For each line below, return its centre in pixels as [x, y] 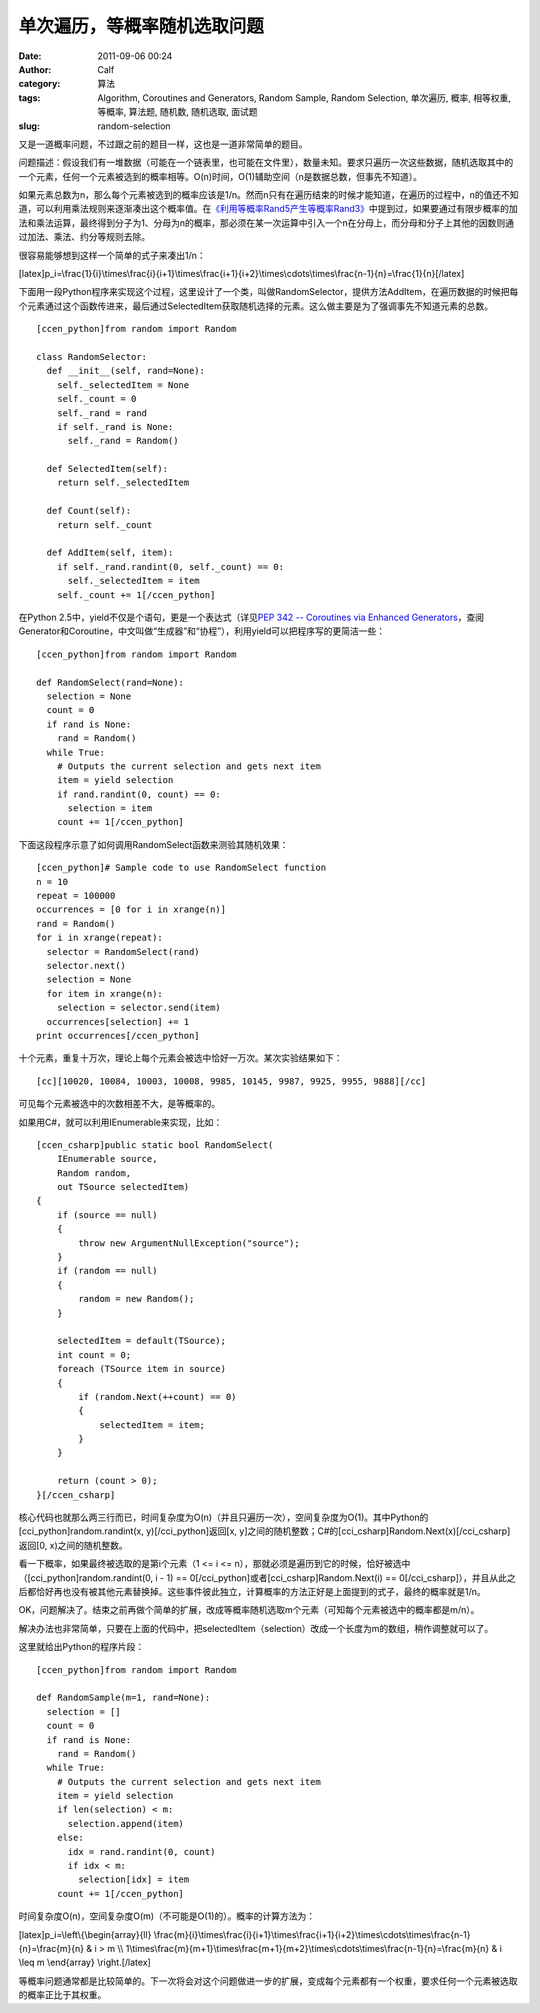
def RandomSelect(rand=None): [110, 682]
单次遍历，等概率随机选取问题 [141, 26]
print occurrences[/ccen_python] [118, 1035]
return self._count [104, 524]
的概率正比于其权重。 [62, 1995]
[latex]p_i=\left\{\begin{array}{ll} [85, 1934]
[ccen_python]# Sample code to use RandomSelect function [181, 868]
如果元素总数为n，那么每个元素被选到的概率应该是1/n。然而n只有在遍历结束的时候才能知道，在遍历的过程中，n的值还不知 [268, 195]
